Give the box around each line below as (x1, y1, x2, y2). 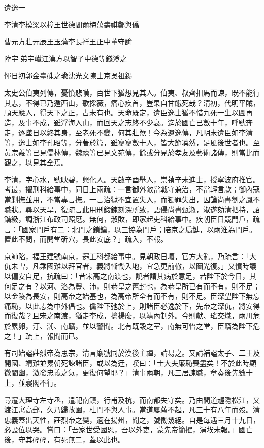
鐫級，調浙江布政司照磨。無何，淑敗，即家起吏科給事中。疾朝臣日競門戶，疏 (4, 214, 260, 225)
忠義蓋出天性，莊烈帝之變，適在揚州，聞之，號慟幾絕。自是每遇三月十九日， (4, 414, 260, 425)
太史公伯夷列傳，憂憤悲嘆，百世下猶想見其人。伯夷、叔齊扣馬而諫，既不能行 (4, 87, 260, 98)
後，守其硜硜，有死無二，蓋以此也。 (4, 434, 125, 444)
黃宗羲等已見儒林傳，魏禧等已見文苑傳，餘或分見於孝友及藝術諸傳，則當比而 (4, 147, 260, 157)
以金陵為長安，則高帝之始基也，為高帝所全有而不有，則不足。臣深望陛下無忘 (4, 291, 260, 301)
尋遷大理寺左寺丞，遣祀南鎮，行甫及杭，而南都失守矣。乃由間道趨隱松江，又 (4, 394, 260, 405)
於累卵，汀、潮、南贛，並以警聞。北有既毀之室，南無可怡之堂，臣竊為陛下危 (4, 321, 260, 331)
